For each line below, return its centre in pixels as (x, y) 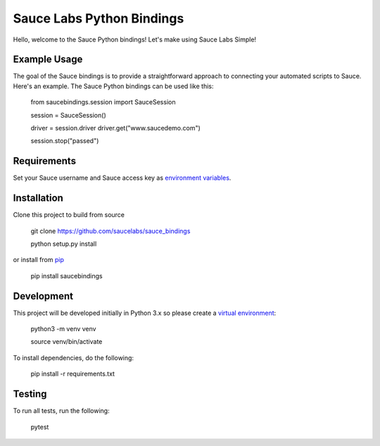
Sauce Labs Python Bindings (99, 18)
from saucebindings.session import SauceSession (103, 102)
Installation (38, 198)
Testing (30, 394)
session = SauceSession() (69, 115)
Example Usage (48, 60)
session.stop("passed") (65, 141)
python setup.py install (64, 244)
